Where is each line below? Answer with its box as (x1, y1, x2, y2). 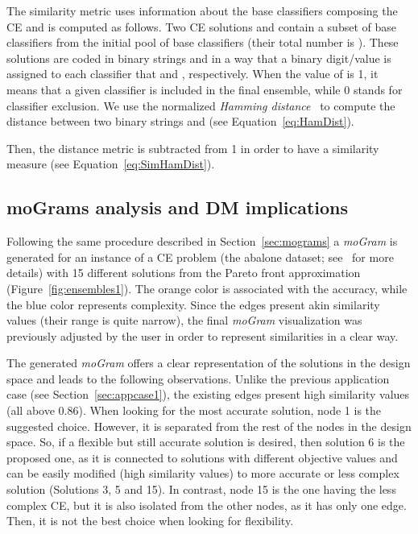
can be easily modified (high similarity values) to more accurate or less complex (6, 465, 399, 482)
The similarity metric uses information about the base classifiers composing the (6, 2, 398, 19)
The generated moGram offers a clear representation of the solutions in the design (6, 354, 411, 371)
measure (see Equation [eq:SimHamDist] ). (6, 155, 215, 172)
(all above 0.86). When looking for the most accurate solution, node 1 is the (6, 402, 382, 419)
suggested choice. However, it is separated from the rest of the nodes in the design (6, 417, 412, 434)
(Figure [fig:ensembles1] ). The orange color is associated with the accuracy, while (6, 279, 408, 296)
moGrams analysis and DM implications (6, 195, 349, 220)
